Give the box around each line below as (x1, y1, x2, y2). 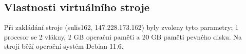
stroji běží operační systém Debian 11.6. (4, 41, 124, 51)
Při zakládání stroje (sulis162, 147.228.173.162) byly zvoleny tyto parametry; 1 (4, 22, 239, 32)
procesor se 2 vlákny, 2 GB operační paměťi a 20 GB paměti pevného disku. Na (4, 31, 242, 41)
